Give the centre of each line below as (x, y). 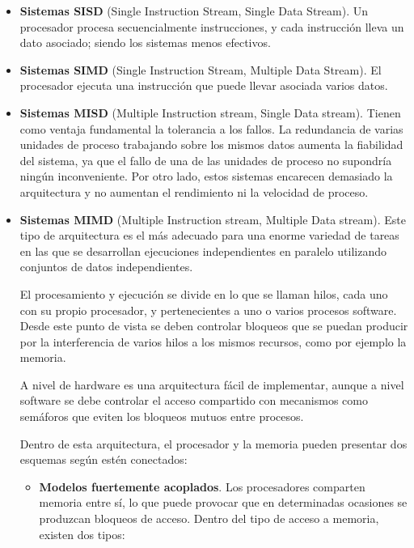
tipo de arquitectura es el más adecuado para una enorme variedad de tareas (209, 235)
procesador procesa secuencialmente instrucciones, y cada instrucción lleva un (212, 26)
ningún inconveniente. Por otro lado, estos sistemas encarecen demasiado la (206, 176)
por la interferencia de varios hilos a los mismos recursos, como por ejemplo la (213, 341)
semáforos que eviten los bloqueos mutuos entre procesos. (162, 416)
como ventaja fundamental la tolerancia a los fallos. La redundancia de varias (211, 128)
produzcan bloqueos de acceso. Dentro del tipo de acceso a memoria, (209, 518)
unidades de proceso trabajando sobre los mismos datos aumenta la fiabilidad (211, 144)
